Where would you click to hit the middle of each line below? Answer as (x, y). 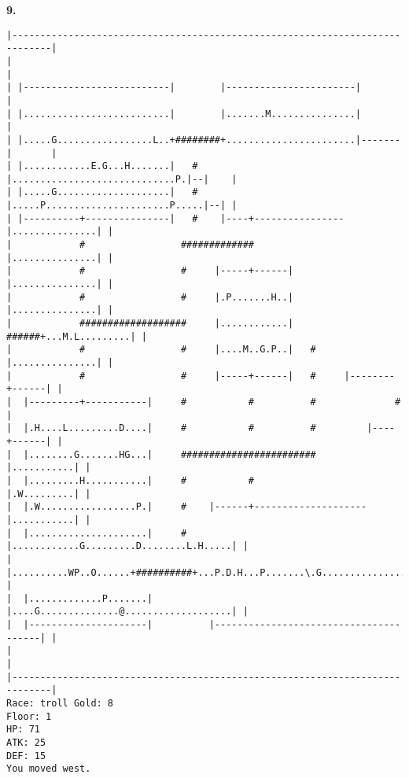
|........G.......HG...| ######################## (169, 454)
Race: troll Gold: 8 (60, 704)
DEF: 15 (26, 756)
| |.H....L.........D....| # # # (161, 428)
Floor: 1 (29, 716)
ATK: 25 (26, 743)
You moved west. (49, 769)
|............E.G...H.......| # (108, 166)
